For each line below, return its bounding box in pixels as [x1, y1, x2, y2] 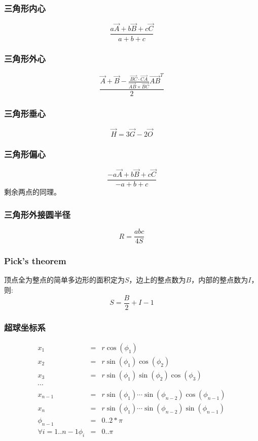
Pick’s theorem [4, 255, 66, 267]
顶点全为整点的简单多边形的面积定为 [4, 274, 125, 285]
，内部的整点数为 [191, 274, 248, 285]
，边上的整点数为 [129, 274, 186, 285]
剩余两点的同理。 [4, 186, 61, 197]
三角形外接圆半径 [4, 208, 70, 220]
